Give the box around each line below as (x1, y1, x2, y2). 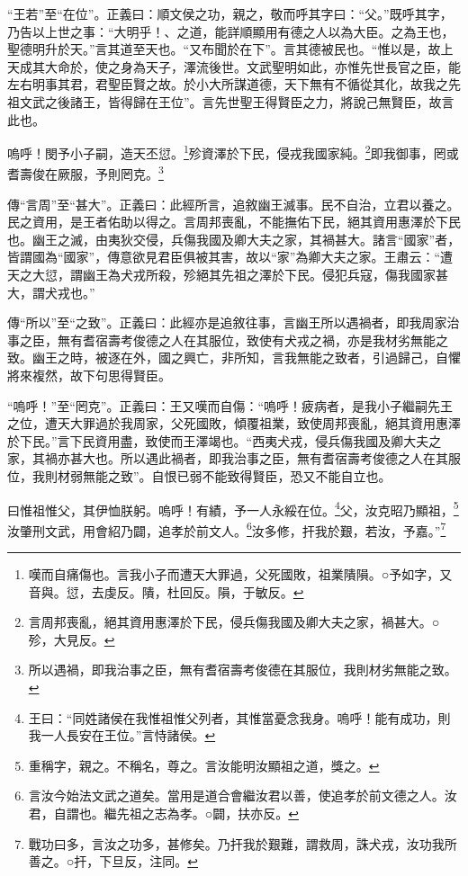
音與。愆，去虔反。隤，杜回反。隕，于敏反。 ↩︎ (28, 582, 304, 601)
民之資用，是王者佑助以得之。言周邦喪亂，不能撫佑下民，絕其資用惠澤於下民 (7, 212, 461, 231)
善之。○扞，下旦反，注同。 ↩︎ (28, 852, 198, 871)
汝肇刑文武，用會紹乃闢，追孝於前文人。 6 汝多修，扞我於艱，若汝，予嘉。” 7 (7, 518, 446, 540)
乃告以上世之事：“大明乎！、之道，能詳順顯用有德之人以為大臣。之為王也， (7, 22, 454, 40)
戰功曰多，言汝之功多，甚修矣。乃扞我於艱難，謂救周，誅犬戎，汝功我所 (28, 834, 457, 853)
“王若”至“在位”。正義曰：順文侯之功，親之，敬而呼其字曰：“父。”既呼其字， (7, 4, 453, 22)
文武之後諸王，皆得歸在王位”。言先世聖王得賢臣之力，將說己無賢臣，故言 (19, 92, 454, 111)
